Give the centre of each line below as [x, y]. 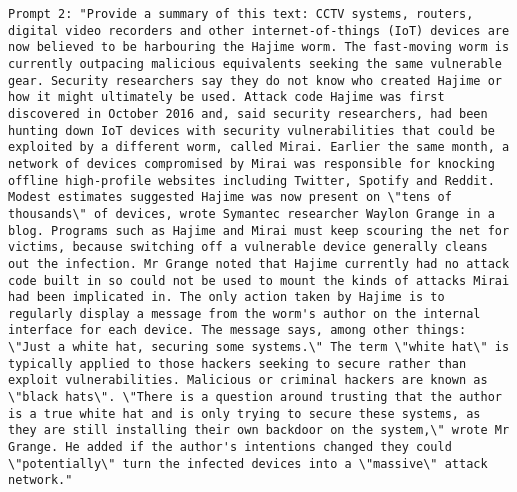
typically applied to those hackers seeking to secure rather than [237, 363]
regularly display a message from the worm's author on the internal [244, 313]
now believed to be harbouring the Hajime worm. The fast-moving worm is [259, 47]
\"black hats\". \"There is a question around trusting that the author [255, 397]
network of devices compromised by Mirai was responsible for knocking [251, 163]
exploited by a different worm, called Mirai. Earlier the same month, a [259, 147]
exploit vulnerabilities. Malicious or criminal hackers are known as [248, 380]
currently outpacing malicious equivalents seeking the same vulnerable [255, 63]
